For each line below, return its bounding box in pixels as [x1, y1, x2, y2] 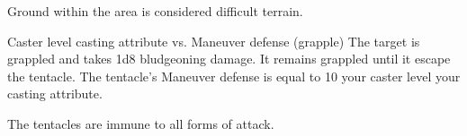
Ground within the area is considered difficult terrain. [7, 2, 303, 20]
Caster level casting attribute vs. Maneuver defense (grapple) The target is [7, 31, 420, 50]
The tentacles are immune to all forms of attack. [7, 114, 274, 132]
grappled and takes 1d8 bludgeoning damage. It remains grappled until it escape [7, 49, 451, 68]
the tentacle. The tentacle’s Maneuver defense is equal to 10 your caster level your [7, 66, 461, 85]
